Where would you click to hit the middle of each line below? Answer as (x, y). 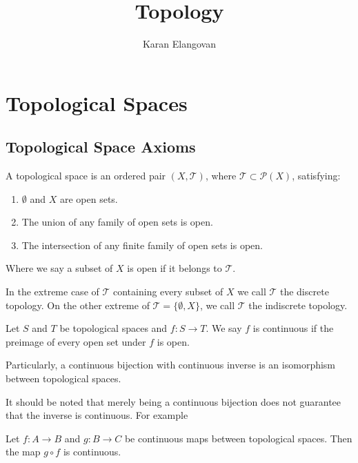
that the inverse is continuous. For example (97, 415)
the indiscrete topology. (298, 305)
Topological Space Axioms (101, 147)
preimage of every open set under (76, 341)
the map (23, 452)
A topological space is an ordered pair (86, 176)
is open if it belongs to (175, 268)
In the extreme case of (52, 292)
